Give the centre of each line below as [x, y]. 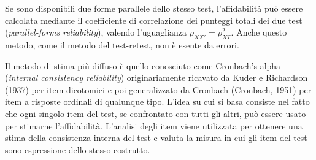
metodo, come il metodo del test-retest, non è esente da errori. [122, 44]
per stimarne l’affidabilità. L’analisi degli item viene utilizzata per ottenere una [154, 125]
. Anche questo [259, 32]
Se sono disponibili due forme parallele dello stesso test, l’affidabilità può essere [154, 8]
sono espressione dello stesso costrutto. [78, 149]
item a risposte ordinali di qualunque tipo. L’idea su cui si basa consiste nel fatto [157, 101]
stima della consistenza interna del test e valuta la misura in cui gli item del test [156, 138]
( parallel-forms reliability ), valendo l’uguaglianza [96, 32]
